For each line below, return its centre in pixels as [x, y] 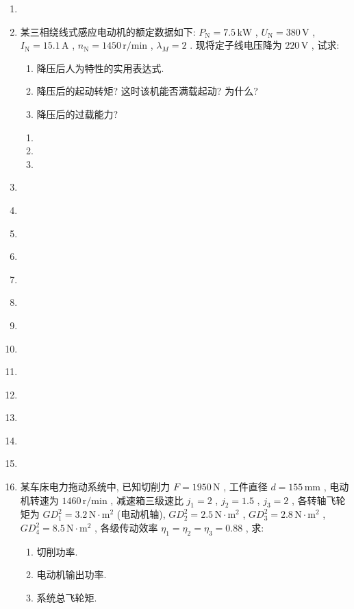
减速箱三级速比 [150, 500]
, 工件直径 [245, 487]
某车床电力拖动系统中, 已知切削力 [95, 487]
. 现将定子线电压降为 [236, 45]
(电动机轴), [141, 514]
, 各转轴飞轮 [318, 500]
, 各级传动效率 [126, 528]
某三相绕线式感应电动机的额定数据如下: [108, 31]
